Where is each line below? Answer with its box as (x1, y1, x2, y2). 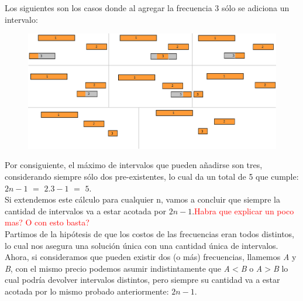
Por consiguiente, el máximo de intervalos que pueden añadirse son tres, (5, 159, 263, 171)
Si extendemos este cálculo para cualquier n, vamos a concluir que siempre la (5, 193, 280, 206)
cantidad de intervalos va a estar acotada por (5, 204, 166, 217)
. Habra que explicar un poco (192, 204, 294, 217)
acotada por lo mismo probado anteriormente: (5, 285, 169, 297)
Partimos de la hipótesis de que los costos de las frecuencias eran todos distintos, (5, 228, 294, 240)
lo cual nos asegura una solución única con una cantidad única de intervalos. (5, 239, 278, 251)
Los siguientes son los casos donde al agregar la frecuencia (5, 2, 212, 13)
